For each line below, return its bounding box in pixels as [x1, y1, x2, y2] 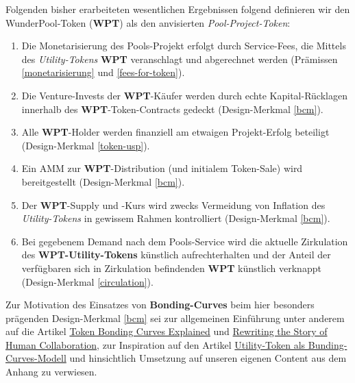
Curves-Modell [5, 351, 66, 365]
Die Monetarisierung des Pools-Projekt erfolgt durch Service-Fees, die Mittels [21, 38, 346, 53]
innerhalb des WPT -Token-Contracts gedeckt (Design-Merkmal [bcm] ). [21, 101, 323, 116]
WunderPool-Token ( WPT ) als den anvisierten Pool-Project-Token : [5, 15, 291, 29]
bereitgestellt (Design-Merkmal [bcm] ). [21, 174, 185, 188]
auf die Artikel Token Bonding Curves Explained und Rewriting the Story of [5, 324, 328, 338]
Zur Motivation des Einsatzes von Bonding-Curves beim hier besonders [5, 297, 315, 312]
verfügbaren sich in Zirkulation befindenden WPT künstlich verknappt [21, 260, 321, 275]
